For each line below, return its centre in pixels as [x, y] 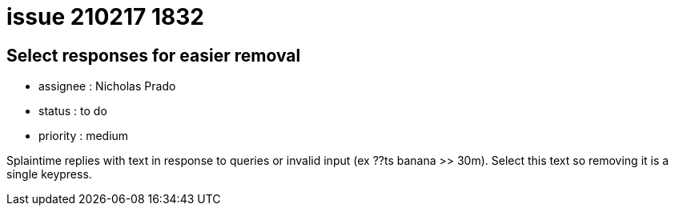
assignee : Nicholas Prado [107, 86]
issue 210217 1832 [105, 17]
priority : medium [84, 136]
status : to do [73, 111]
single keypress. [49, 174]
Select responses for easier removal [154, 55]
